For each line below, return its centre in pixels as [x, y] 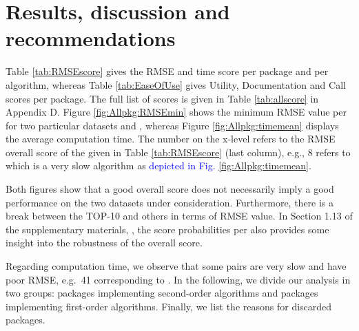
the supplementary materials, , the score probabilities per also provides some [167, 229]
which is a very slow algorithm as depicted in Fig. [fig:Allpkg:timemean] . [158, 165]
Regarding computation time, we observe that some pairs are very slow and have [176, 266]
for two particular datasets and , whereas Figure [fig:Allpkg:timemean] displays [172, 125]
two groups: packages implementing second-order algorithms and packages [162, 293]
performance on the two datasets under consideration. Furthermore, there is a [170, 202]
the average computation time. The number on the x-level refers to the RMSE [171, 139]
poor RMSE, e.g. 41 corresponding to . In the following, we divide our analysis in [178, 279]
